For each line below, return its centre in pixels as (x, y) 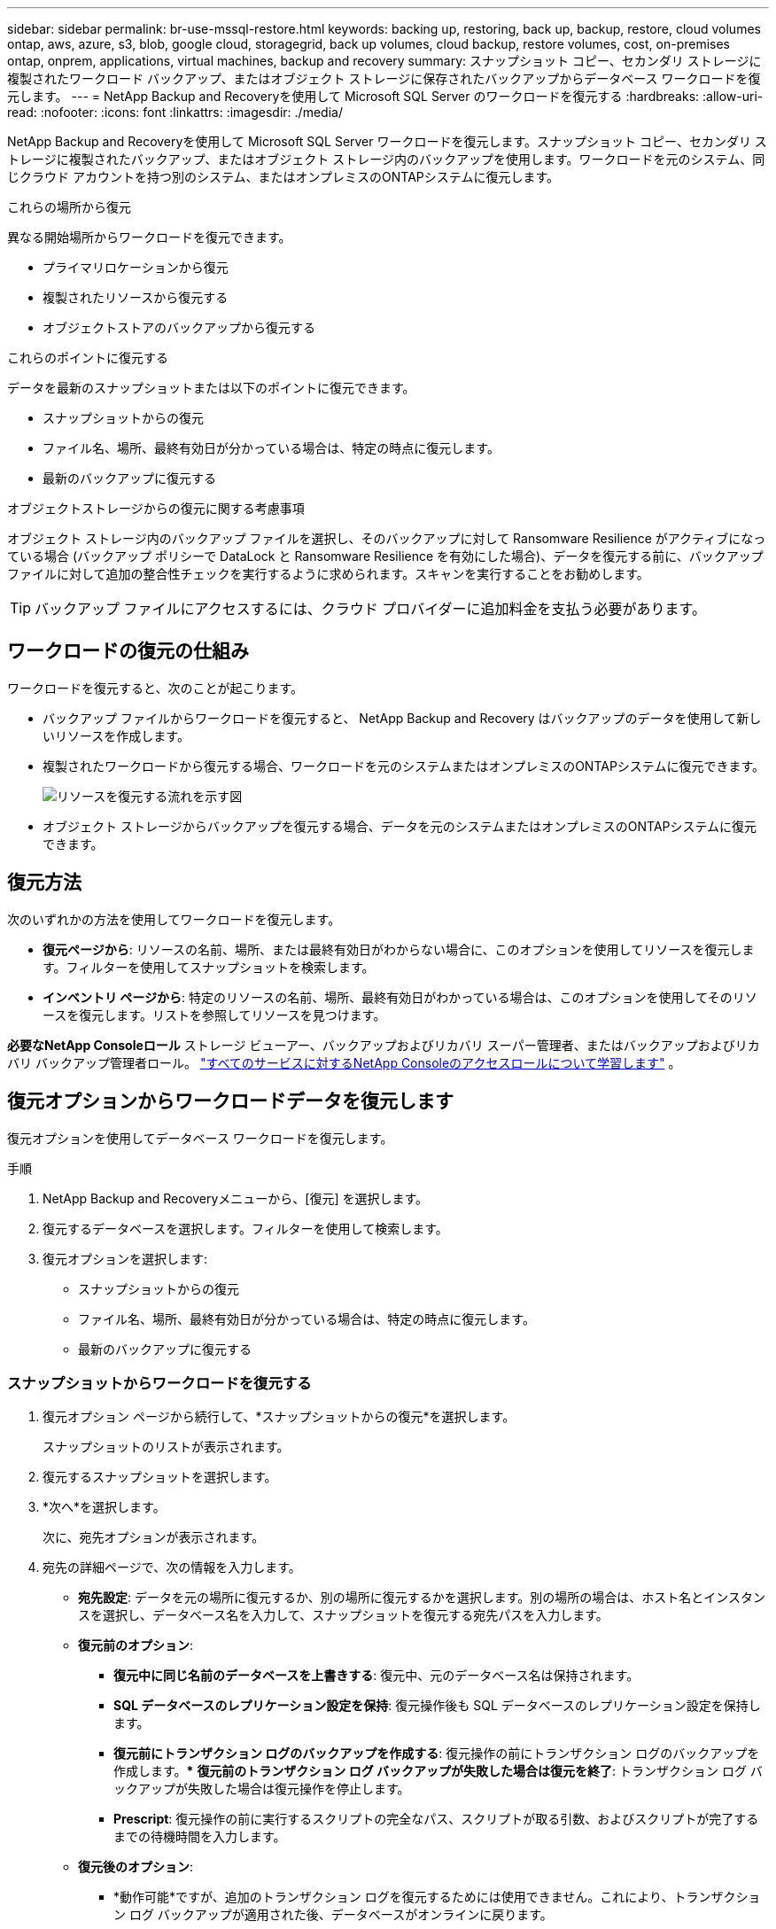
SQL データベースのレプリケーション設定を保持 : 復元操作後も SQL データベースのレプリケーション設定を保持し (437, 1706)
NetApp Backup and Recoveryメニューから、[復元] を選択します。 (236, 1198)
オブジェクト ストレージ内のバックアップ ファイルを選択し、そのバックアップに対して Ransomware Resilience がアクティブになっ (387, 538)
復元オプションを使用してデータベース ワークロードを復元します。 (200, 1138)
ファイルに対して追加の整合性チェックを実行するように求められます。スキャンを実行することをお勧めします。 (328, 574)
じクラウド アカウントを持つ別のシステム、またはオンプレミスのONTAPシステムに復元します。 (283, 177)
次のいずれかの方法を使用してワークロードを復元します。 (174, 919)
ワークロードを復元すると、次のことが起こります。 (155, 688)
